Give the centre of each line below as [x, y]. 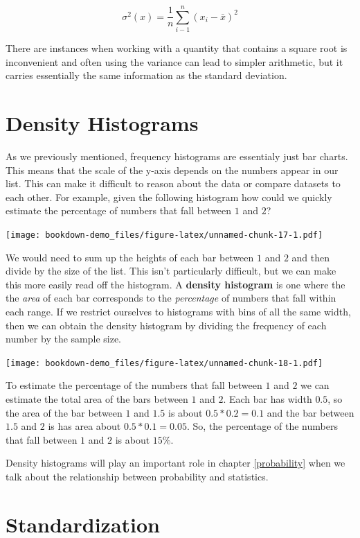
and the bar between [310, 412]
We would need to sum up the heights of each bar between [130, 257]
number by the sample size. [64, 339]
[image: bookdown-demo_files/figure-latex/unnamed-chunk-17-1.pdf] [164, 235]
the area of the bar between [64, 412]
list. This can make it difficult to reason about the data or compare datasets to [173, 183]
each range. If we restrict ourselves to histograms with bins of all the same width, [178, 312]
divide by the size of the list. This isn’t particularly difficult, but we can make [171, 271]
